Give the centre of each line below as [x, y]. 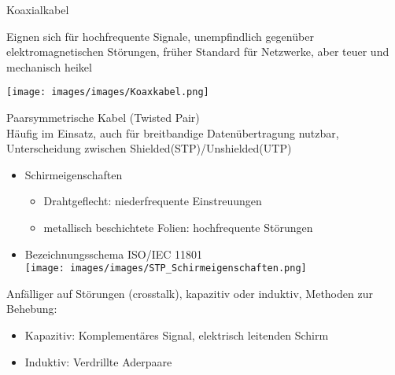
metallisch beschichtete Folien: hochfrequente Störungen [178, 227]
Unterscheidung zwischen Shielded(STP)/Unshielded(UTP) [149, 148]
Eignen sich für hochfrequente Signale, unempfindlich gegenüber [160, 36]
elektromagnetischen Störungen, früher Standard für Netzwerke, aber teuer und [198, 51]
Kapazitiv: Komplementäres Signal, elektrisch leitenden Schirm [177, 335]
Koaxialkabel [38, 9]
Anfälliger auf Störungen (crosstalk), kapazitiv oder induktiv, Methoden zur [190, 293]
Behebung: [32, 309]
